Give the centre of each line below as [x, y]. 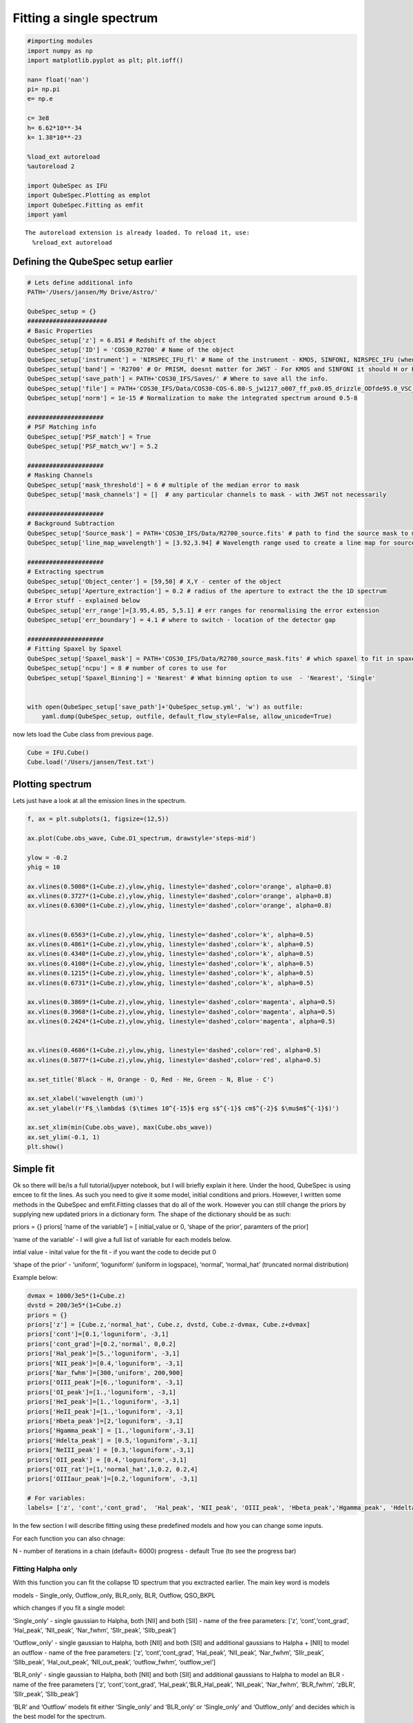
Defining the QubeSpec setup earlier [93, 262]
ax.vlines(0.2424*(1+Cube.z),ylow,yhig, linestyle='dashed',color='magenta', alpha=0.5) [182, 1021]
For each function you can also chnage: [69, 1538]
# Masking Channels [60, 475]
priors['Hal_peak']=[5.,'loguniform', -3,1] [104, 1354]
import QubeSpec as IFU [67, 186]
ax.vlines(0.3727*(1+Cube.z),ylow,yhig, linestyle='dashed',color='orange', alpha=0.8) [180, 896]
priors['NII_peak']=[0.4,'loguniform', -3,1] [105, 1363]
